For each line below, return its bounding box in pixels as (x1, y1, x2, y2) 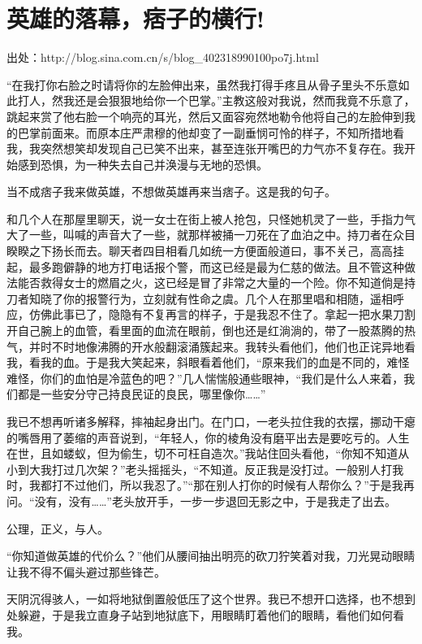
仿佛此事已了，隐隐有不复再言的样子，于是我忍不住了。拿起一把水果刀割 (28, 306, 416, 323)
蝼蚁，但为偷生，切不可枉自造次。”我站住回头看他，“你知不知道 (62, 445, 398, 462)
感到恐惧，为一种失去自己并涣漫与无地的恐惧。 (17, 155, 268, 172)
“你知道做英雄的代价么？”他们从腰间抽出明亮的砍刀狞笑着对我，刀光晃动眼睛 (6, 547, 416, 564)
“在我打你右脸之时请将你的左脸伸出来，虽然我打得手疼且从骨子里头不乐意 (6, 76, 398, 93)
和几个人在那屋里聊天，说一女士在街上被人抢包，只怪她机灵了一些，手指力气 (6, 210, 416, 227)
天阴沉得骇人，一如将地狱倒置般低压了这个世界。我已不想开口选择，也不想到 (6, 590, 416, 607)
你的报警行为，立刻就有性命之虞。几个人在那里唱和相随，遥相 (62, 289, 393, 307)
